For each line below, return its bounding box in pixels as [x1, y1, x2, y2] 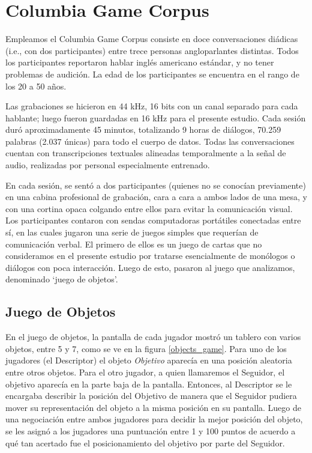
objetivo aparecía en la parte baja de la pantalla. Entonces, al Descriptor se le [5, 377, 292, 390]
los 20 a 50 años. [5, 79, 67, 92]
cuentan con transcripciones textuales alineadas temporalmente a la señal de [5, 147, 286, 159]
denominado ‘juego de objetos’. [5, 273, 118, 285]
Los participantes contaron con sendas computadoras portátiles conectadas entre [5, 214, 301, 227]
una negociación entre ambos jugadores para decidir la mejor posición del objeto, [5, 413, 303, 425]
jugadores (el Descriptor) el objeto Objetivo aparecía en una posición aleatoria [5, 354, 292, 366]
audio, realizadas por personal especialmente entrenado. [5, 159, 210, 171]
